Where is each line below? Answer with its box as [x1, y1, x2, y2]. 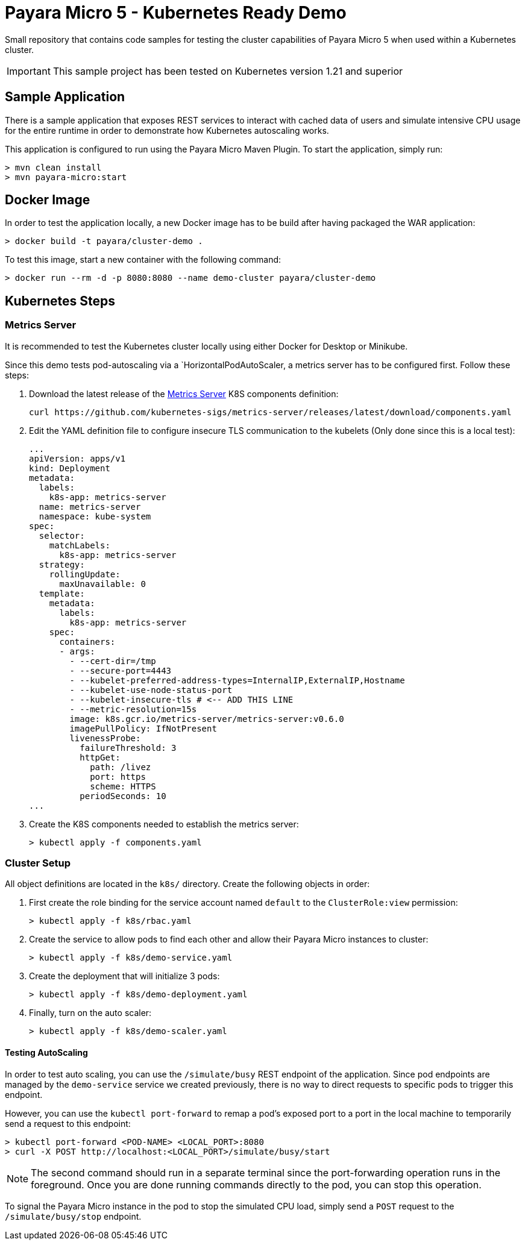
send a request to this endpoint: [5, 1118, 131, 1129]
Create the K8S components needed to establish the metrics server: [29, 818, 299, 829]
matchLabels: [49, 540, 110, 550]
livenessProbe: [69, 733, 141, 743]
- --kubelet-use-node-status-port [69, 685, 233, 695]
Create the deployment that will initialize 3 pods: [29, 971, 220, 982]
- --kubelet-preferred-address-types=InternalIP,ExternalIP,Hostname [69, 675, 405, 685]
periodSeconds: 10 [80, 791, 166, 801]
